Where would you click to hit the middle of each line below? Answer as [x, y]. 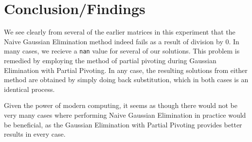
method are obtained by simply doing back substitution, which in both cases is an [126, 80]
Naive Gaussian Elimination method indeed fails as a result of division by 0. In [122, 41]
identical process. [29, 89]
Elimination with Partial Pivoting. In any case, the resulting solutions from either [126, 70]
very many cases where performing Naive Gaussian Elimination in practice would [125, 115]
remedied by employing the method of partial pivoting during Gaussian [110, 60]
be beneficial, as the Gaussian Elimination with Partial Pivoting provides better [123, 124]
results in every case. [35, 134]
